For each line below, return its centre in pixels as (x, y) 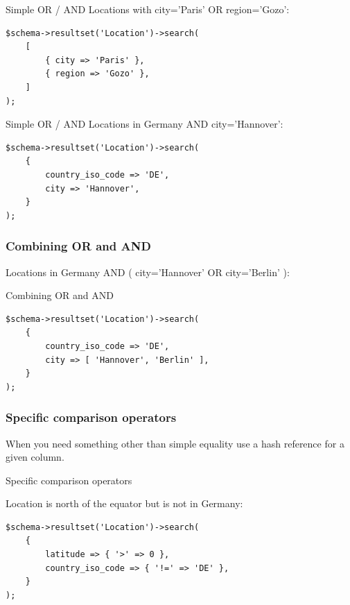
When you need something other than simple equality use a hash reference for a (175, 443)
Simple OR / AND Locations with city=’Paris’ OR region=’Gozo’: (148, 9)
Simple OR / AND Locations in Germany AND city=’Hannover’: (145, 124)
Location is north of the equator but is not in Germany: (124, 503)
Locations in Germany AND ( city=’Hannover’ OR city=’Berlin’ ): (148, 272)
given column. (35, 457)
